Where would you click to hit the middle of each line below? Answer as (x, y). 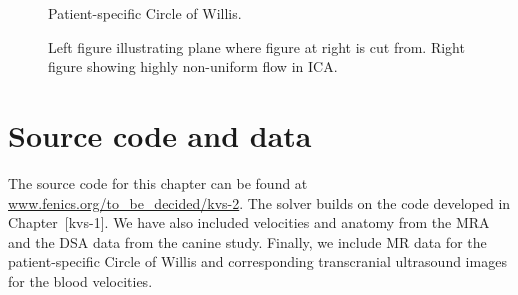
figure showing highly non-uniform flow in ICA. (193, 66)
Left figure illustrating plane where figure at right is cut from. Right (256, 46)
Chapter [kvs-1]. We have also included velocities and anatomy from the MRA (249, 222)
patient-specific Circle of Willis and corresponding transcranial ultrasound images (257, 261)
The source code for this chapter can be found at (158, 182)
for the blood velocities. (80, 280)
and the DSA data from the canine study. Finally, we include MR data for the (247, 241)
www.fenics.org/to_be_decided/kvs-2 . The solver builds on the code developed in (259, 202)
